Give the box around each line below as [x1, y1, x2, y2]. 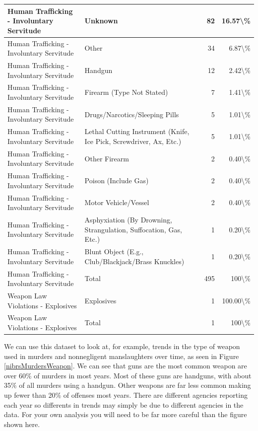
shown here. [4, 419, 40, 429]
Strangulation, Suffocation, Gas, [84, 224, 182, 234]
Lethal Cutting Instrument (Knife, [84, 126, 190, 137]
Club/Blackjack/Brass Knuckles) [84, 256, 185, 266]
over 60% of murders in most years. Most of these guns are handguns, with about [4, 370, 252, 380]
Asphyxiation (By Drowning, [84, 215, 172, 225]
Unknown [84, 15, 118, 26]
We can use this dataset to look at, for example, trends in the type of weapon [4, 341, 240, 352]
